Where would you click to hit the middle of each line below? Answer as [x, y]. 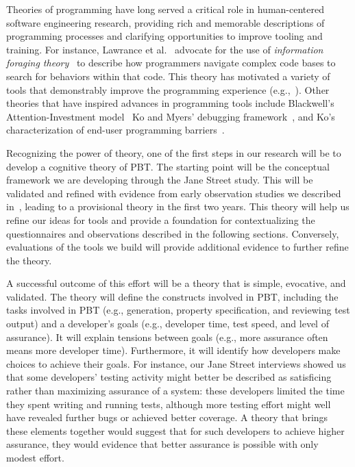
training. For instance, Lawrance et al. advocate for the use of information [165, 49]
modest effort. [35, 457]
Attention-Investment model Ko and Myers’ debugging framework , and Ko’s [171, 116]
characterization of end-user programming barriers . [115, 130]
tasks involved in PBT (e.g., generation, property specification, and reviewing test [178, 310]
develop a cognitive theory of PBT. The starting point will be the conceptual [168, 166]
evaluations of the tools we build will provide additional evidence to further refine [177, 247]
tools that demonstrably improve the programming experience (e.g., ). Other [168, 89]
